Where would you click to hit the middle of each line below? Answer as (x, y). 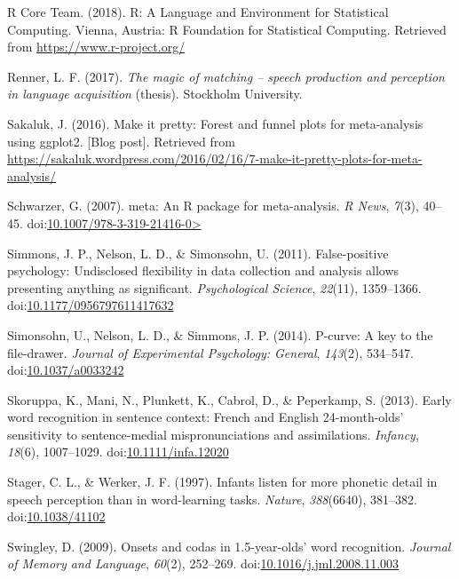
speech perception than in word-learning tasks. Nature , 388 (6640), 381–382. (212, 499)
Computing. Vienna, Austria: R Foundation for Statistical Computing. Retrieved (227, 29)
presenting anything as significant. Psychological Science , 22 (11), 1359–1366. (214, 287)
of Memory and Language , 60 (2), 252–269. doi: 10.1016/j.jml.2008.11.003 (203, 563)
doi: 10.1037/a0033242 (66, 370)
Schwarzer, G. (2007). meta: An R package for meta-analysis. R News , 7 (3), (213, 206)
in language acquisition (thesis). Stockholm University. (155, 94)
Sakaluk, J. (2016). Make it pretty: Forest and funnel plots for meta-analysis (215, 123)
